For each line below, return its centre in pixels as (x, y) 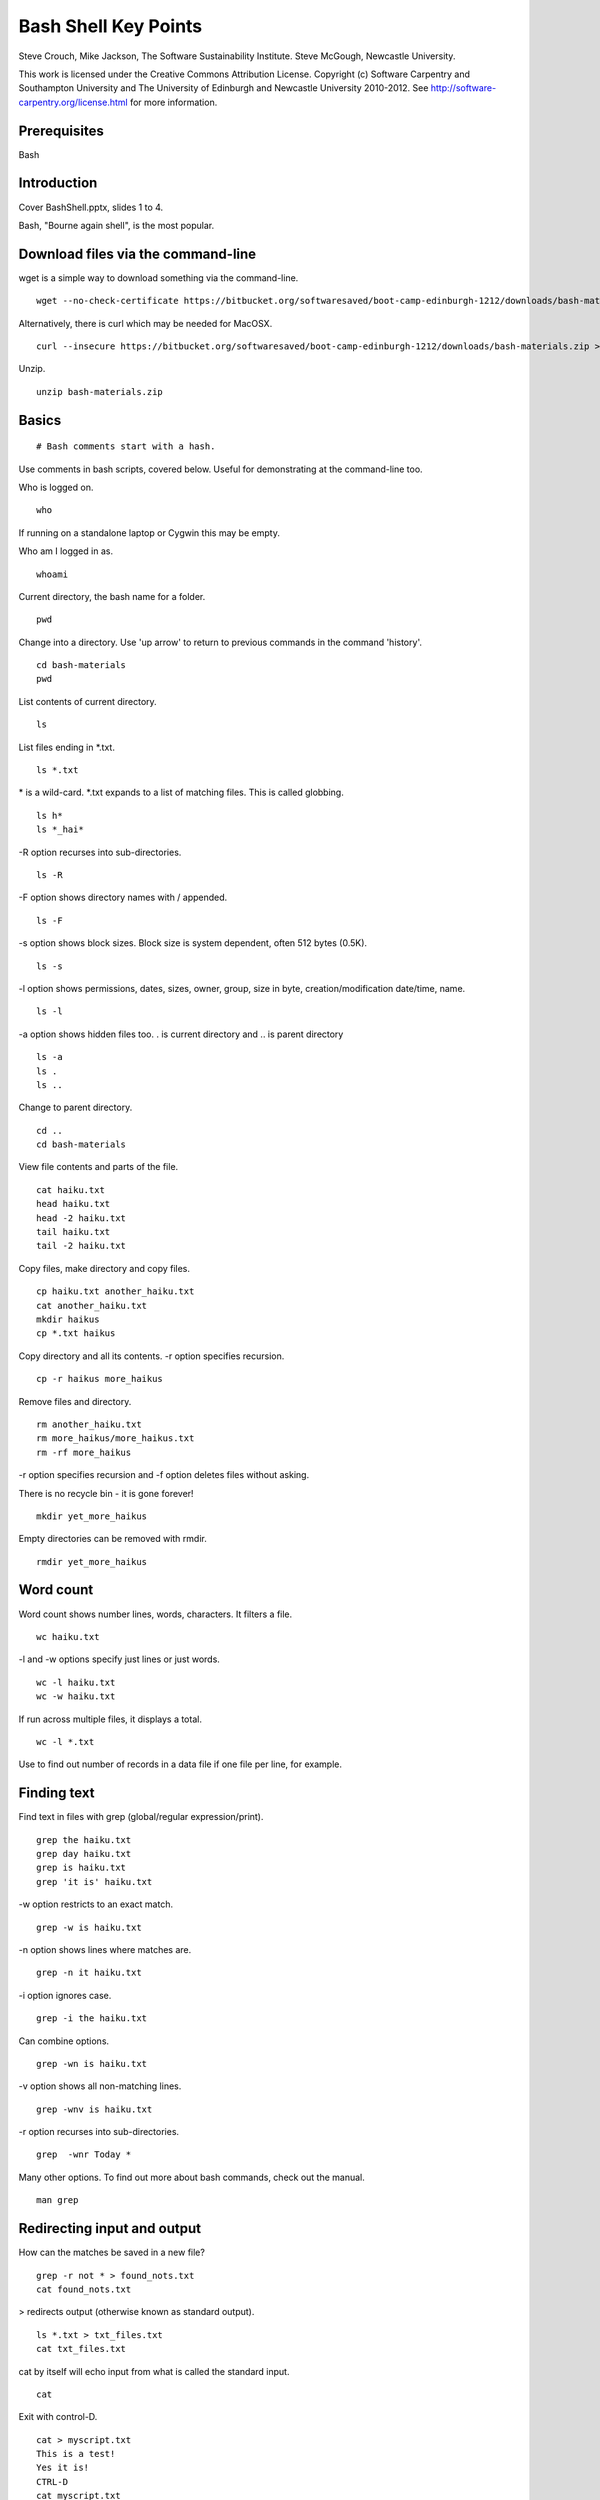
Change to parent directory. (75, 1107)
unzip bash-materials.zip (100, 391)
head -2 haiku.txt (81, 1218)
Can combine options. (64, 2041)
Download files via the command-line (137, 253)
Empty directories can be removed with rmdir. (112, 1539)
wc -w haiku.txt (76, 1696)
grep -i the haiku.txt (92, 2018)
